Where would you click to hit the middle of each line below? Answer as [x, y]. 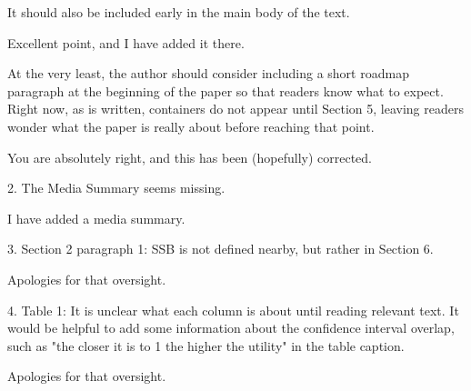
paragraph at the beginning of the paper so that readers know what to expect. [225, 90]
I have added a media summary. [96, 218]
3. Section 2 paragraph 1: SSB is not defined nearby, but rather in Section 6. [220, 249]
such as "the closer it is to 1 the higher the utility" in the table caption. [206, 345]
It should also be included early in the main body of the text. [179, 12]
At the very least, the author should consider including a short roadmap [208, 73]
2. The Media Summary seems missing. [116, 188]
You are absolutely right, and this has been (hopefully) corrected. [190, 157]
